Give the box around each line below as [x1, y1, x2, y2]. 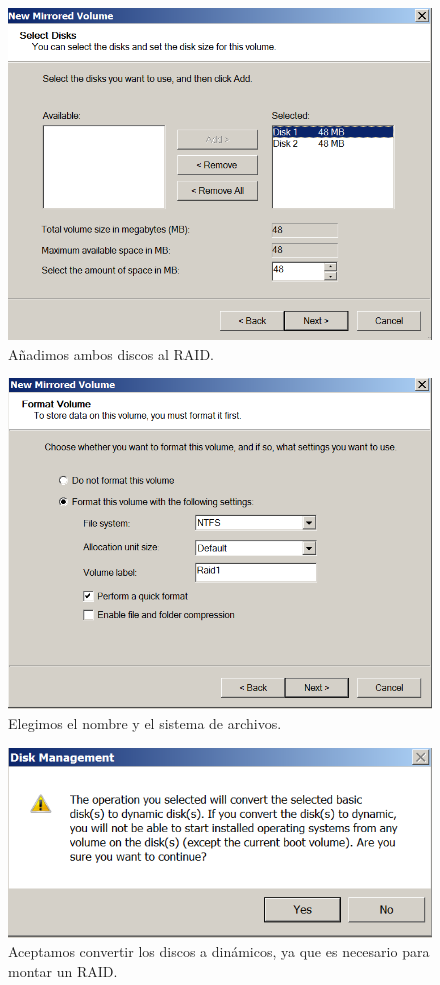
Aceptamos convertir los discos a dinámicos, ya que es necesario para [8, 941, 430, 962]
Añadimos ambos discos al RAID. [8, 343, 215, 364]
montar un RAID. [8, 961, 118, 982]
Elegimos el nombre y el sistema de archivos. [8, 712, 282, 733]
